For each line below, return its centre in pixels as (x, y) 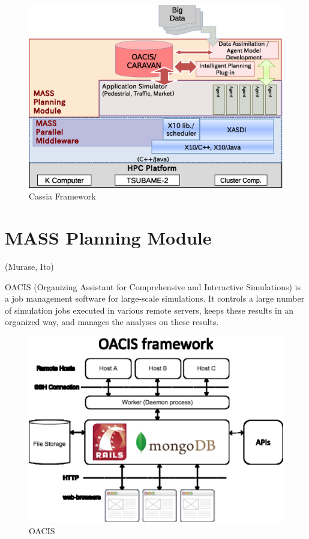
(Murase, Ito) (29, 266)
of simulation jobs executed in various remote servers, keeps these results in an (149, 310)
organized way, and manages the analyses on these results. (112, 322)
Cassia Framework (62, 196)
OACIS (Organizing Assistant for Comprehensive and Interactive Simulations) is (153, 286)
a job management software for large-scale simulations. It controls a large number (155, 298)
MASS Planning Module (108, 238)
